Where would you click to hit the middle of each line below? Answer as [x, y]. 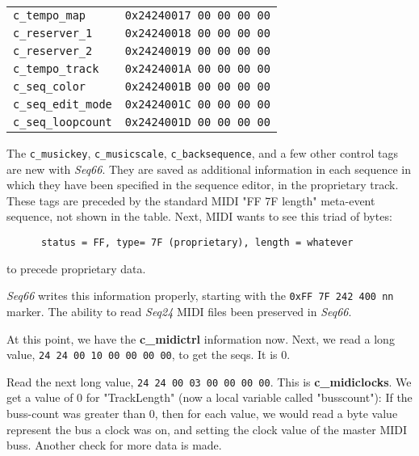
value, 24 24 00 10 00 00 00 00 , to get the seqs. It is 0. [149, 355]
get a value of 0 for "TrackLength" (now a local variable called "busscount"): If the [209, 397]
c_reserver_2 [53, 51]
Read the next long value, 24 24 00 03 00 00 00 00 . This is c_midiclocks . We [209, 381]
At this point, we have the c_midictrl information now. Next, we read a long [201, 338]
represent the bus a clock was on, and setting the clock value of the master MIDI [207, 429]
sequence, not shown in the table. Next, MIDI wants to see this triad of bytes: [199, 216]
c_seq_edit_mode [63, 104]
